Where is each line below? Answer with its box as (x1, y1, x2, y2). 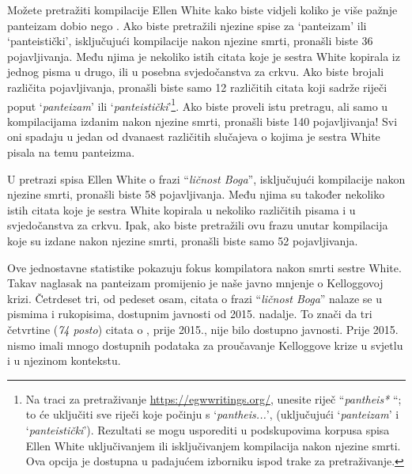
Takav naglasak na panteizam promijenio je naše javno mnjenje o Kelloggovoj (7, 275, 384, 291)
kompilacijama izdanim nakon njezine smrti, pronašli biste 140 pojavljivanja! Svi (7, 112, 398, 129)
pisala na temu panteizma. (7, 144, 135, 160)
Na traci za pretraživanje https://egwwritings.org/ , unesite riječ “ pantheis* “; (25, 390, 402, 407)
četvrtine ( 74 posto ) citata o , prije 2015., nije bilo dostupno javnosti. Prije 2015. (7, 320, 399, 337)
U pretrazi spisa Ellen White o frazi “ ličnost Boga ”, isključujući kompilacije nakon (7, 170, 406, 187)
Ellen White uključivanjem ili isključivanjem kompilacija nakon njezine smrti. (25, 437, 401, 453)
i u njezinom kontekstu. (7, 352, 121, 369)
